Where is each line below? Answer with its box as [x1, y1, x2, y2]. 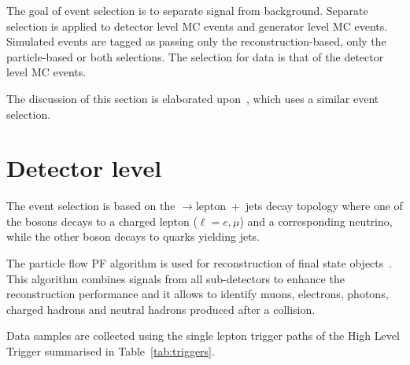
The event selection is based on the [6, 197, 175, 214]
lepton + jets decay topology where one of [195, 197, 403, 214]
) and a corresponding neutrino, [239, 212, 393, 229]
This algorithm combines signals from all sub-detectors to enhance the [6, 270, 345, 286]
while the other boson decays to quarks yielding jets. [6, 228, 260, 245]
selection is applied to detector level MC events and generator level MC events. [6, 17, 388, 34]
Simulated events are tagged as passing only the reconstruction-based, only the [6, 33, 386, 50]
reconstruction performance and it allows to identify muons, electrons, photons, [6, 286, 389, 302]
